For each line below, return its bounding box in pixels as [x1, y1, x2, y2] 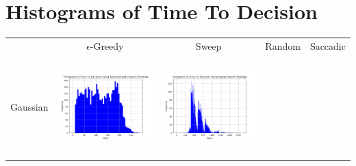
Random [265, 38, 301, 53]
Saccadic [309, 38, 346, 53]
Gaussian [10, 100, 49, 114]
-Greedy [90, 38, 124, 53]
